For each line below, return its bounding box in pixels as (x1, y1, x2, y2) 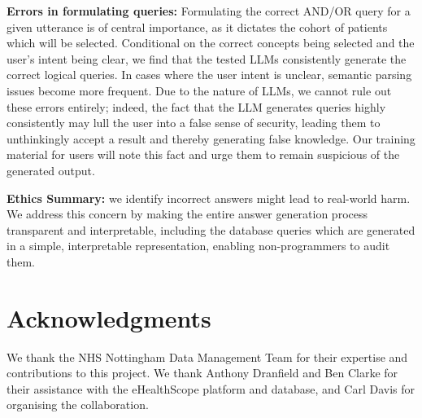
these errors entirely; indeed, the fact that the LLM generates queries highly (7, 98, 386, 115)
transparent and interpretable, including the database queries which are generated (7, 221, 415, 238)
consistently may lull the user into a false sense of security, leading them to (7, 114, 381, 131)
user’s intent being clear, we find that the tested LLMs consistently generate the (7, 50, 407, 67)
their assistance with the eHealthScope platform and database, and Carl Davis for (7, 380, 415, 397)
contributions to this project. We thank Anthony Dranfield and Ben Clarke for (7, 364, 398, 381)
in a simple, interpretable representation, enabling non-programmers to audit (7, 237, 390, 254)
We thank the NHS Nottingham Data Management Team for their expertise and (7, 348, 408, 365)
